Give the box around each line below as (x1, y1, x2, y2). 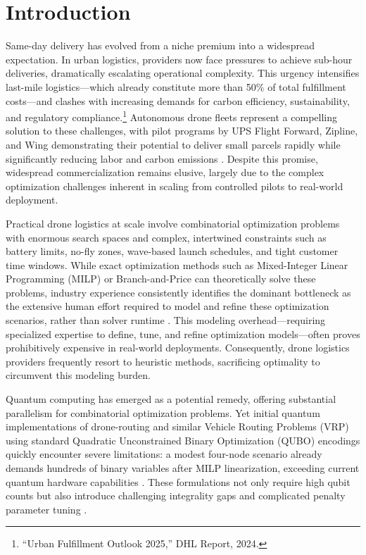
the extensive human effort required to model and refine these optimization (6, 299, 329, 313)
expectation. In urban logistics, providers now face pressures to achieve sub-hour (6, 51, 353, 66)
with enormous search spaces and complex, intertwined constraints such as (6, 230, 327, 244)
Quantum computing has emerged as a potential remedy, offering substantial (6, 392, 336, 406)
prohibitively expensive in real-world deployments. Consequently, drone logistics (6, 340, 350, 355)
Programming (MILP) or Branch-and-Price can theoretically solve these (6, 271, 316, 286)
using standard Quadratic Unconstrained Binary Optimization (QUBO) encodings (6, 432, 360, 447)
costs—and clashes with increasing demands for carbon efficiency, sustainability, (6, 93, 350, 108)
